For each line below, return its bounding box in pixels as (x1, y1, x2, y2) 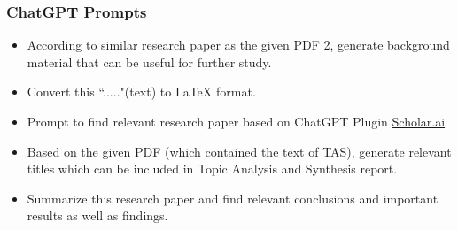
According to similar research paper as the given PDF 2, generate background (27, 35, 450, 54)
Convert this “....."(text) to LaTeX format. (27, 82, 256, 101)
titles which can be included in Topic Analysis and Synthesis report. (27, 159, 398, 178)
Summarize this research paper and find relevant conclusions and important (27, 188, 439, 207)
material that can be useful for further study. (27, 52, 272, 71)
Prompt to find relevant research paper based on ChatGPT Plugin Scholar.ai (27, 112, 446, 130)
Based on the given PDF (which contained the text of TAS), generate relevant (27, 142, 452, 160)
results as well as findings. (27, 206, 168, 225)
